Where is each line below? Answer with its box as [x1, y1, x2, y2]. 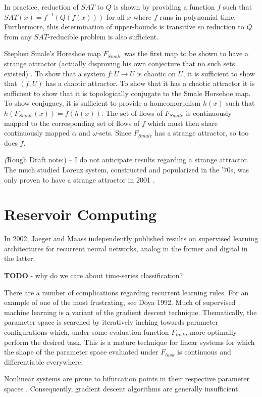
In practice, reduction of [4, 2, 79, 12]
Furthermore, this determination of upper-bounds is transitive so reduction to [4, 21, 244, 32]
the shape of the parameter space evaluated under [4, 346, 159, 357]
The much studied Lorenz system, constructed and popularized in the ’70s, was [4, 164, 249, 174]
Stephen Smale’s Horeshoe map [4, 48, 101, 59]
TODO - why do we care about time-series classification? [4, 270, 183, 280]
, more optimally [185, 326, 237, 337]
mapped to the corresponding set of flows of [4, 117, 140, 128]
